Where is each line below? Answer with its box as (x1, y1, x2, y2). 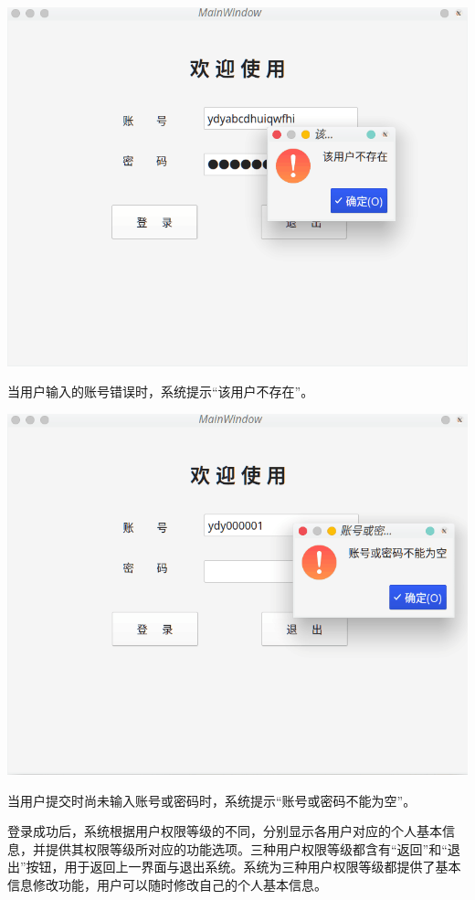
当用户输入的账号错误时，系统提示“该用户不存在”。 (7, 382, 314, 401)
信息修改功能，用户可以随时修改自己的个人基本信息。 (7, 874, 327, 894)
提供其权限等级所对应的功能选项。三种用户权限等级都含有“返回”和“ (45, 839, 448, 858)
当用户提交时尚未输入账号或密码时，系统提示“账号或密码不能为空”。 (7, 790, 417, 810)
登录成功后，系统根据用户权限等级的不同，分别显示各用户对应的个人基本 (7, 821, 442, 841)
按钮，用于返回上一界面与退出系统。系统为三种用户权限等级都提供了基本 (26, 857, 461, 876)
